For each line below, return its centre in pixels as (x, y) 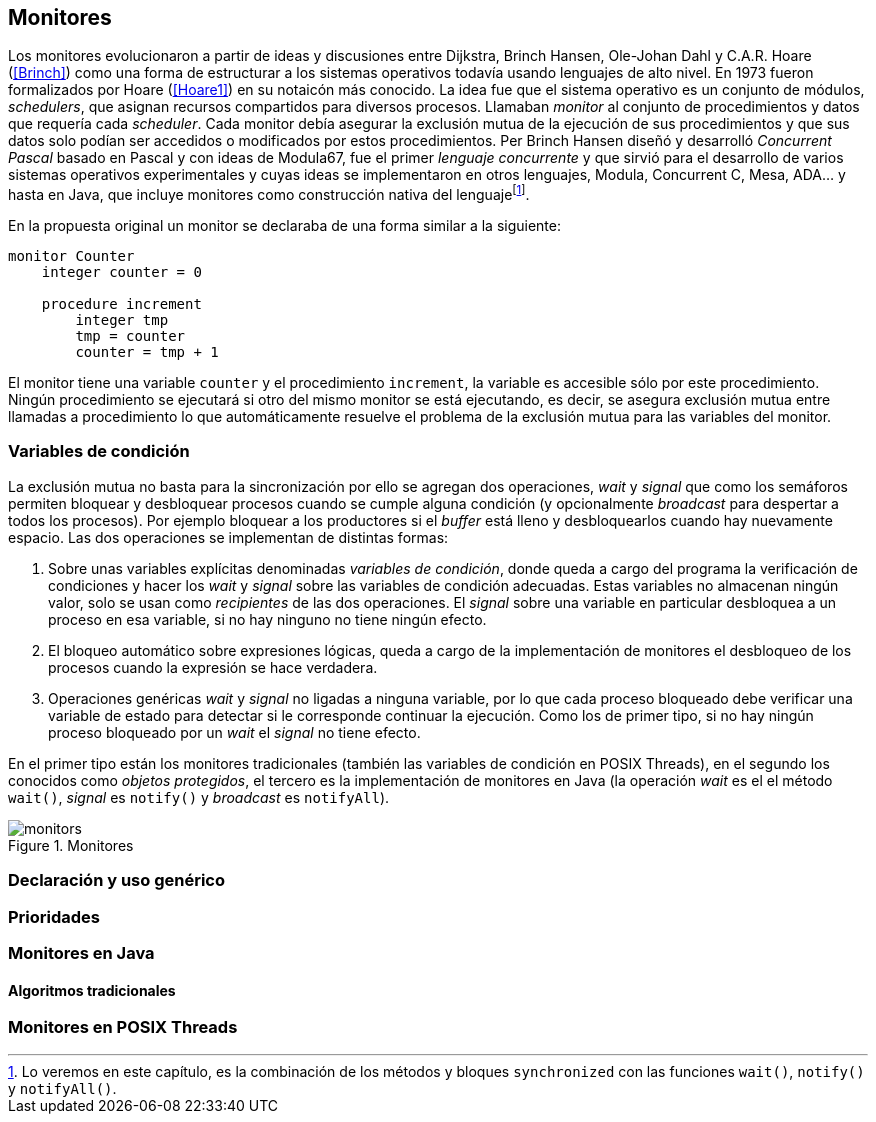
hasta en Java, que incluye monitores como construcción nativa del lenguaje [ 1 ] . (269, 193)
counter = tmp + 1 (147, 352)
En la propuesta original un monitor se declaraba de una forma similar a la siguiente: (284, 226)
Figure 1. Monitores (71, 845)
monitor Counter (71, 256)
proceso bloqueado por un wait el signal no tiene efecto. (234, 732)
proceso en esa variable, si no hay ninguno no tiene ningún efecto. (267, 619)
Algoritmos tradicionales (92, 990)
